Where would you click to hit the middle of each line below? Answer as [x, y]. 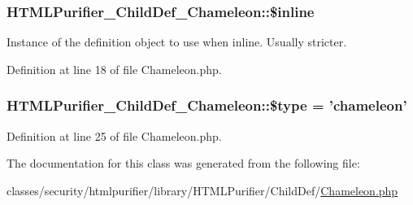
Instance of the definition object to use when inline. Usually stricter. [177, 42]
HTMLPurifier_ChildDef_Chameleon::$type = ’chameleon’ [207, 105]
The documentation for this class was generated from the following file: [183, 163]
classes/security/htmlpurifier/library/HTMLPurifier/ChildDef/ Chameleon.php [202, 190]
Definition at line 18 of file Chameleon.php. [114, 69]
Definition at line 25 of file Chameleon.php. [114, 135]
